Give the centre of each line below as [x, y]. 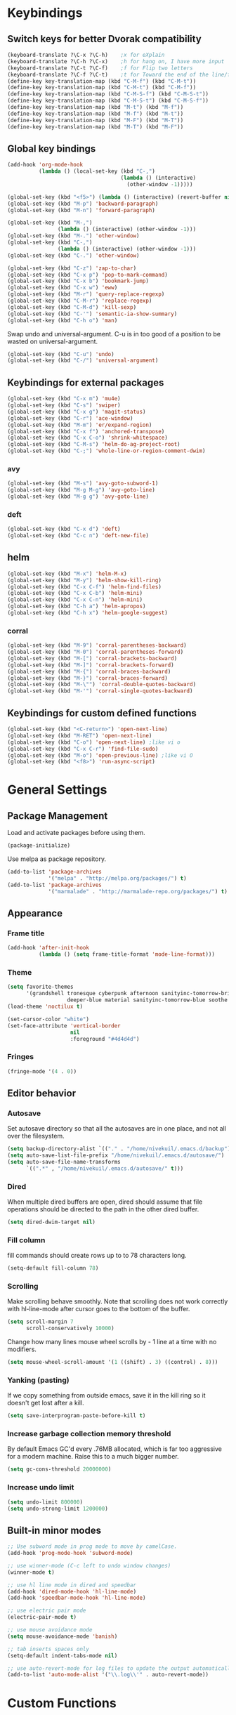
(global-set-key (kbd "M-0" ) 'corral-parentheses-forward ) [96, 652]
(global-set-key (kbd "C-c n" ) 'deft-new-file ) [78, 536]
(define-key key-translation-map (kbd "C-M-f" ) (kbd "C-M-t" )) [102, 81]
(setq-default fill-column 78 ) [53, 1268]
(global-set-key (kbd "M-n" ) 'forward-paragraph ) [81, 210]
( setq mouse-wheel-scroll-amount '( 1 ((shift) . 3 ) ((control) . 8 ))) [113, 1362]
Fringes [20, 1057]
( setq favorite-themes [40, 987]
